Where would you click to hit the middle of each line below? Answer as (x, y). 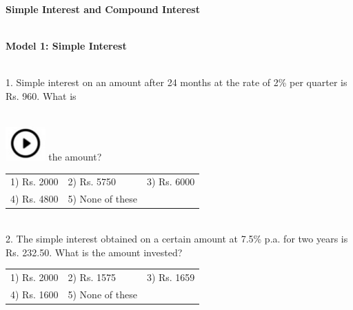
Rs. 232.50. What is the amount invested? (94, 252)
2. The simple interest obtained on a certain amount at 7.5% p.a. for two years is (177, 238)
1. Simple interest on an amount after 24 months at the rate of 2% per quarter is (176, 82)
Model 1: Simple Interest (66, 46)
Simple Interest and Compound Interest (103, 9)
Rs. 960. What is (41, 95)
